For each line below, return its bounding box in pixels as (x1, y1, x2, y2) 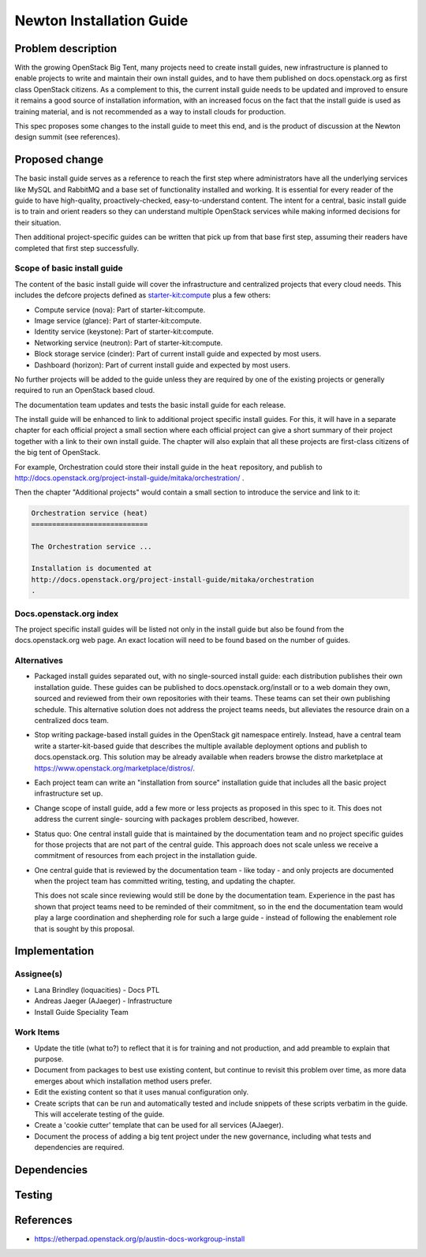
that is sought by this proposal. (34, 923, 135, 934)
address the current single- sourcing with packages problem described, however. (34, 815, 300, 824)
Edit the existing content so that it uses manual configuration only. (34, 1087, 249, 1097)
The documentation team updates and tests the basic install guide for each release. (14, 400, 286, 409)
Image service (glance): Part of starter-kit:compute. (34, 315, 202, 325)
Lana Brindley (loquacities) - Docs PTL (34, 985, 160, 994)
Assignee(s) (14, 968, 63, 979)
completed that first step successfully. (14, 243, 140, 252)
